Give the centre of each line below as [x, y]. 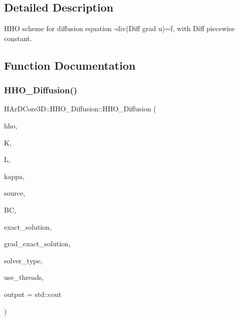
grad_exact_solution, [37, 244]
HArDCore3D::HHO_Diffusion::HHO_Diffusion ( [80, 109]
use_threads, [24, 277]
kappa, [14, 176]
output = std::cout [33, 294]
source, [15, 193]
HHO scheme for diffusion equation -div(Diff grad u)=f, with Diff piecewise [119, 28]
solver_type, [23, 260]
